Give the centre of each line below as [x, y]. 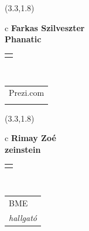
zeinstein [23, 149]
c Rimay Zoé [30, 138]
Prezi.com [27, 93]
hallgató [23, 217]
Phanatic [23, 39]
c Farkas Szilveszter [45, 27]
